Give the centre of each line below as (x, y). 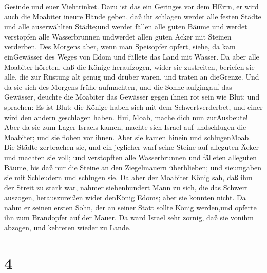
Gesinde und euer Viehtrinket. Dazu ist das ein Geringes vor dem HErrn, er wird (131, 6)
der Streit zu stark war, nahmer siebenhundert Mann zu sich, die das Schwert (126, 187)
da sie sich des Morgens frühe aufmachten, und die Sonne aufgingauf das (118, 86)
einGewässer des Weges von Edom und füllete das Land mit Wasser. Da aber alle (132, 56)
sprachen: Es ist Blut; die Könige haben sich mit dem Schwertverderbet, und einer (133, 106)
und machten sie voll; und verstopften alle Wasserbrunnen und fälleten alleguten (131, 157)
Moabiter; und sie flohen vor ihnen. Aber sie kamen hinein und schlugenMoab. (128, 137)
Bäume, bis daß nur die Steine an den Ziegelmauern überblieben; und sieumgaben (133, 167)
